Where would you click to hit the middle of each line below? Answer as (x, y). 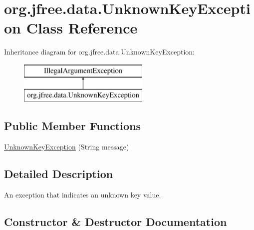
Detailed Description (59, 174)
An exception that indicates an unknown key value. (83, 195)
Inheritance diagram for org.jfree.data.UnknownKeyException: (99, 52)
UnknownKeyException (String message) (67, 147)
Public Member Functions (72, 126)
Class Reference (82, 28)
